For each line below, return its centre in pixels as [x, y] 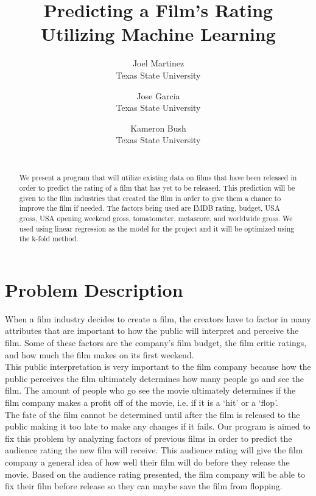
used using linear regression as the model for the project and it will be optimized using [157, 228]
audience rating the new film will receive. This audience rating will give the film [154, 450]
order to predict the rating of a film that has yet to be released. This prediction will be [157, 187]
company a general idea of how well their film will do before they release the [147, 462]
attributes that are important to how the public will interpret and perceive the [152, 331]
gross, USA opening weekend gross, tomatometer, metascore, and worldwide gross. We [156, 218]
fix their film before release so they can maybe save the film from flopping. [144, 486]
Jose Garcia [158, 95]
